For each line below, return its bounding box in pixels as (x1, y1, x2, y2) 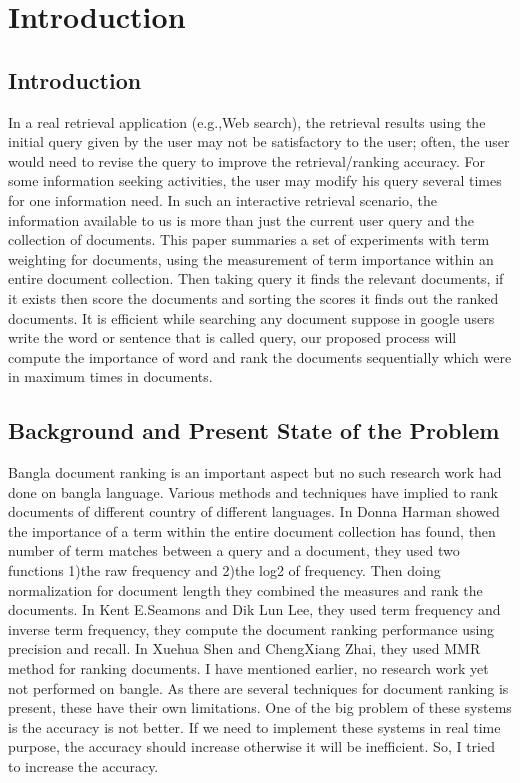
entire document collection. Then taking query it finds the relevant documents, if (8, 268, 504, 289)
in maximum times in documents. (8, 366, 213, 387)
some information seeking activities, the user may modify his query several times (8, 170, 502, 191)
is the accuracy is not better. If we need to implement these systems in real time (8, 716, 501, 737)
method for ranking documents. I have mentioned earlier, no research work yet (8, 658, 489, 679)
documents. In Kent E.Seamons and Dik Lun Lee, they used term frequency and (8, 599, 501, 620)
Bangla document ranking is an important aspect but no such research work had (8, 462, 502, 483)
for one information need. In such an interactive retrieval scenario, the (8, 189, 437, 210)
